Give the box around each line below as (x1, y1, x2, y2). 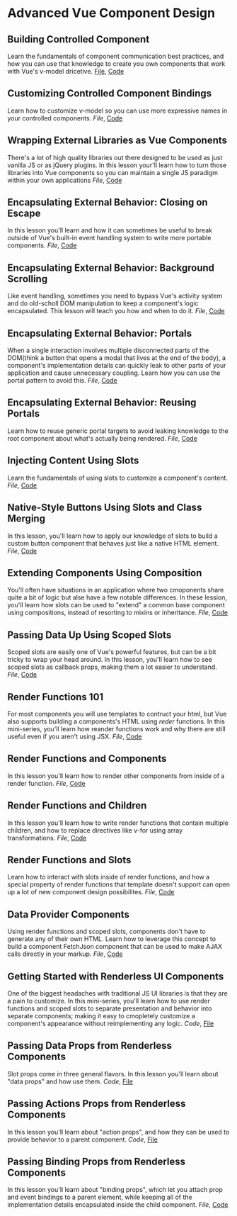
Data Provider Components (7, 908, 129, 921)
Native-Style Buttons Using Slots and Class (7, 502, 202, 514)
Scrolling (7, 273, 48, 285)
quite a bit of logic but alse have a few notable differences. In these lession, (7, 593, 228, 602)
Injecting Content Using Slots (7, 455, 139, 467)
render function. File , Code (7, 779, 86, 787)
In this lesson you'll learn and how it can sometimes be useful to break (7, 226, 212, 235)
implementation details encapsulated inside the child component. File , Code (7, 1200, 229, 1209)
